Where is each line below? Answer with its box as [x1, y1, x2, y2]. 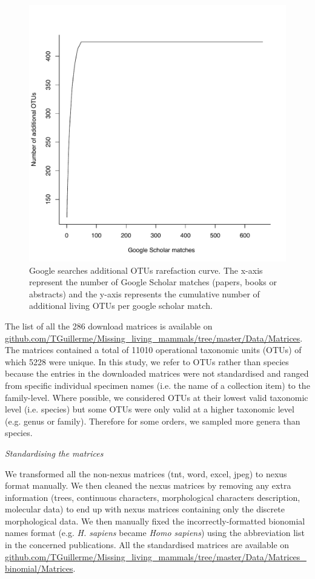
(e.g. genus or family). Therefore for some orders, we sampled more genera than [5, 414, 300, 427]
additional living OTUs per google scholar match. [29, 299, 213, 312]
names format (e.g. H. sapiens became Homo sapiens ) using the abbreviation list [5, 526, 305, 539]
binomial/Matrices [5, 562, 73, 575]
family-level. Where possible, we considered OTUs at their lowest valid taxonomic [5, 391, 308, 403]
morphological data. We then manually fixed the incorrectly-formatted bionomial [5, 514, 305, 527]
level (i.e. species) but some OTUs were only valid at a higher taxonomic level [5, 403, 294, 415]
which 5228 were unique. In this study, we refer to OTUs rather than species [5, 355, 289, 368]
